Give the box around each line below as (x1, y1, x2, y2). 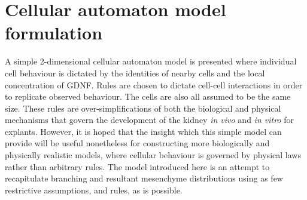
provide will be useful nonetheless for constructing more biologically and (5, 137, 270, 149)
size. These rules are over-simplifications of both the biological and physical (5, 101, 281, 114)
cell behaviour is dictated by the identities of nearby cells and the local (5, 66, 265, 79)
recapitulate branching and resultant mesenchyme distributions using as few (5, 172, 283, 184)
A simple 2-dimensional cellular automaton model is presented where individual (5, 55, 297, 67)
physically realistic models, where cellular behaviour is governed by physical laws (5, 149, 301, 161)
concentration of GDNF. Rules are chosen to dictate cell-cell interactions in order (5, 78, 303, 91)
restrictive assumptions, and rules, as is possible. (5, 183, 183, 196)
